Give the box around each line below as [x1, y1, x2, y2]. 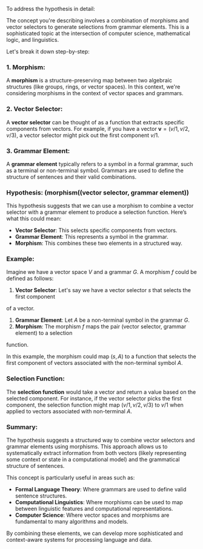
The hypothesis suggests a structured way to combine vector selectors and [6, 436, 195, 444]
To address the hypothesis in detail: [6, 5, 95, 12]
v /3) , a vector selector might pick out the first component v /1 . [6, 131, 159, 139]
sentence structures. [15, 492, 67, 499]
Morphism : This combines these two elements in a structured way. [15, 239, 183, 247]
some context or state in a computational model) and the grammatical [6, 456, 180, 463]
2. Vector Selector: [6, 105, 63, 113]
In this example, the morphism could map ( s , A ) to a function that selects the [6, 353, 196, 360]
